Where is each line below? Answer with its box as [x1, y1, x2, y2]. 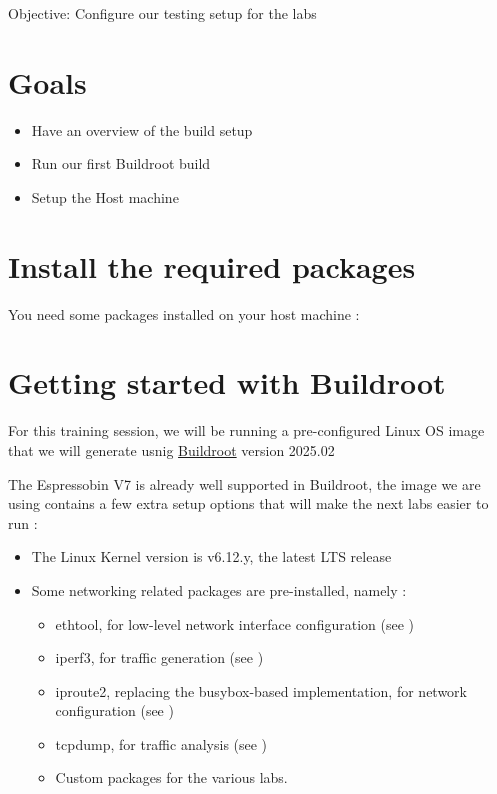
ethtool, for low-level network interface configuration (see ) [55, 613, 414, 634]
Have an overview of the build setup [31, 119, 253, 140]
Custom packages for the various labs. [55, 767, 288, 788]
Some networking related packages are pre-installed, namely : [31, 579, 407, 600]
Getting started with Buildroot [8, 362, 446, 403]
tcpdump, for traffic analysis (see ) [55, 733, 268, 754]
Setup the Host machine [31, 186, 179, 207]
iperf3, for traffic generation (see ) [55, 647, 264, 668]
